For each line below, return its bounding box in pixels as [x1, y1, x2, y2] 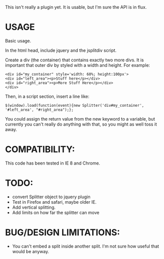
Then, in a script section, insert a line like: [5, 93, 90, 99]
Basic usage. [5, 38, 32, 43]
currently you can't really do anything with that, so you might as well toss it [5, 121, 157, 127]
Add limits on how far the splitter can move [12, 210, 99, 216]
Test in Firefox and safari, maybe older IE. [12, 199, 97, 205]
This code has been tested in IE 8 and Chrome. [5, 160, 100, 166]
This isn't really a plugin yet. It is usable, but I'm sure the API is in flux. [5, 4, 147, 10]
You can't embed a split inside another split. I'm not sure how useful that [12, 243, 159, 249]
